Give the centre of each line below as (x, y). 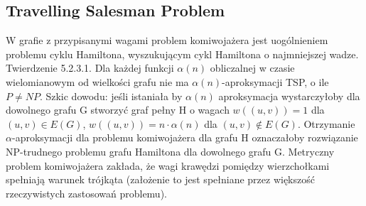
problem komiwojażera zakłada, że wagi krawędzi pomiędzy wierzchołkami (168, 165)
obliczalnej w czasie (252, 68)
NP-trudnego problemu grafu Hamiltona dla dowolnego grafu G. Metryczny (170, 151)
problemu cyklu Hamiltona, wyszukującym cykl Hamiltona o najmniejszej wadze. (182, 54)
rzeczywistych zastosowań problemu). (86, 193)
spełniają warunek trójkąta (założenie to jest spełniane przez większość (160, 179)
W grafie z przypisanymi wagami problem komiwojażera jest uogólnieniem (167, 40)
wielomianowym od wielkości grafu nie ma (97, 81)
